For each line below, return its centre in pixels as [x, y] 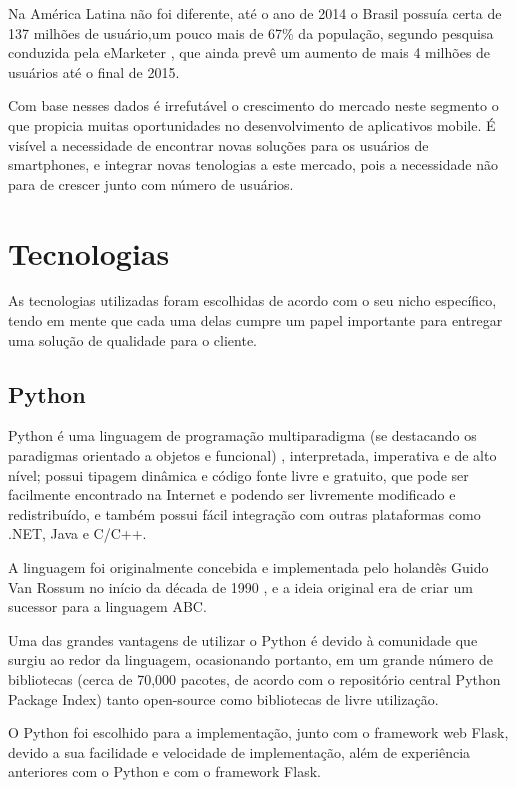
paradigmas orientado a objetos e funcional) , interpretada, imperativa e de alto [252, 455]
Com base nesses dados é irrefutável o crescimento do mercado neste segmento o [253, 105]
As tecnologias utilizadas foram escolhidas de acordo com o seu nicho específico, [252, 300]
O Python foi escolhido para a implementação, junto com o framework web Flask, [258, 732]
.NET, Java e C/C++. [77, 533]
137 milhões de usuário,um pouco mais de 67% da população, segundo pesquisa [251, 32]
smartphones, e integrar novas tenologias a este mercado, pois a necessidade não [253, 164]
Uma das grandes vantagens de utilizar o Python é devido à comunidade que [243, 639]
